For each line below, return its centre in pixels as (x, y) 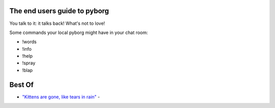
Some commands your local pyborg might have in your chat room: (79, 32)
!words (29, 42)
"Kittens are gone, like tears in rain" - (61, 97)
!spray (29, 63)
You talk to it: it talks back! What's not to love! (57, 23)
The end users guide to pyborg (59, 11)
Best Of (22, 84)
